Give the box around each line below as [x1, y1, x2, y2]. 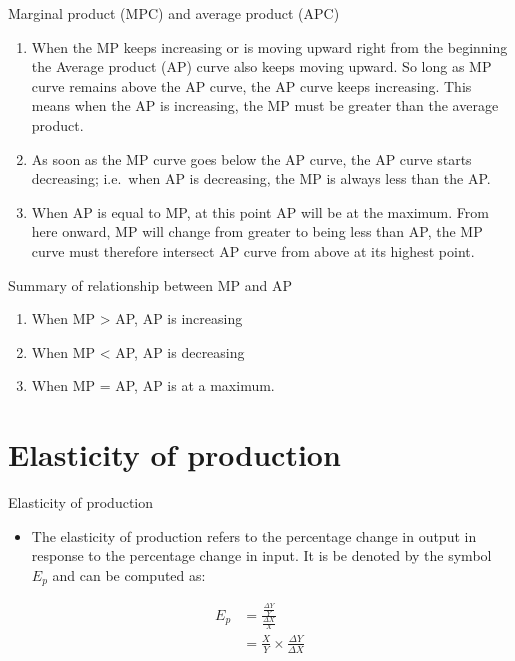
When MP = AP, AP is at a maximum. [31, 375, 275, 396]
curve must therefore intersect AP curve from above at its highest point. [31, 240, 475, 261]
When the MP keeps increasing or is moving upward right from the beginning [31, 36, 508, 57]
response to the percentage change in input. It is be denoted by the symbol [31, 545, 492, 566]
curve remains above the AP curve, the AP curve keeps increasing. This [31, 75, 472, 96]
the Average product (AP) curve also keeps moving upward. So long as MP [31, 56, 492, 77]
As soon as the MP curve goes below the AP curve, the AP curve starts [31, 148, 472, 169]
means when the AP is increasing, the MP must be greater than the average [31, 95, 499, 116]
